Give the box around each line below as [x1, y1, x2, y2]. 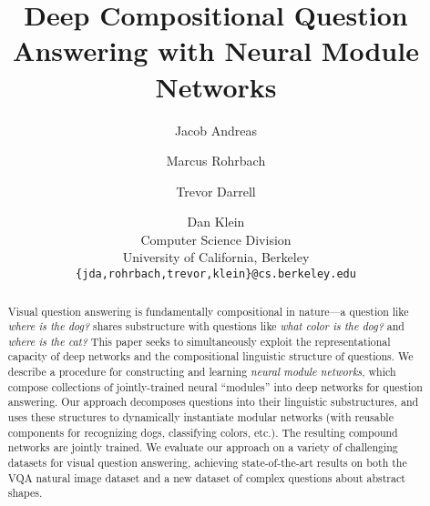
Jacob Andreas [174, 120, 258, 139]
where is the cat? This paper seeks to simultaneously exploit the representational [7, 333, 391, 349]
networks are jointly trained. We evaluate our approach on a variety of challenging [7, 440, 398, 455]
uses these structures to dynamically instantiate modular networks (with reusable [7, 410, 394, 425]
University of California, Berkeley [122, 248, 310, 267]
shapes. [7, 485, 43, 501]
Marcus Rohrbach [166, 151, 266, 170]
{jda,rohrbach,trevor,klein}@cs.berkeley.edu [76, 268, 356, 281]
